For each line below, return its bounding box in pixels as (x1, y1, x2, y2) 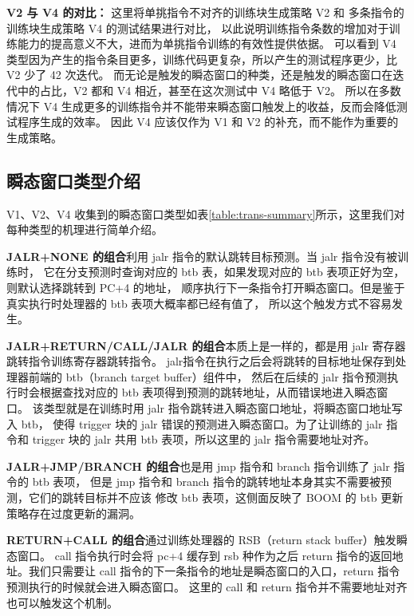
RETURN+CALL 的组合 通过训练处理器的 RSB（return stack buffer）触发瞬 (6, 531, 408, 548)
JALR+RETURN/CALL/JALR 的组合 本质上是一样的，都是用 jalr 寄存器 (6, 337, 406, 353)
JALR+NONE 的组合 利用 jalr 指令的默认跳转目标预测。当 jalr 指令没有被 (6, 247, 397, 264)
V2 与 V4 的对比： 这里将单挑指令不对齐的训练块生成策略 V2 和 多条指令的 (6, 4, 404, 20)
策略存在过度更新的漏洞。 (6, 504, 140, 521)
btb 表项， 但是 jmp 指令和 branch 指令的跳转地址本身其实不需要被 (32, 473, 381, 490)
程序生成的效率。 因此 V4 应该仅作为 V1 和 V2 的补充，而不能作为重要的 (17, 113, 399, 130)
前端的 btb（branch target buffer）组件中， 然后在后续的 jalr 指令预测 (28, 368, 388, 385)
